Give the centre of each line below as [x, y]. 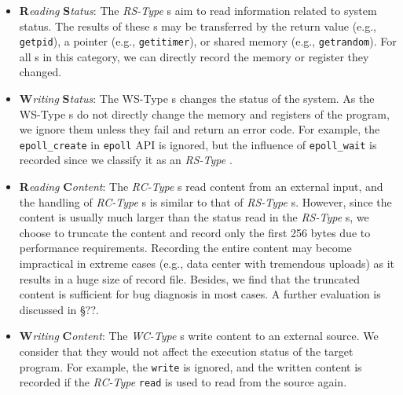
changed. [40, 72]
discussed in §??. [59, 309]
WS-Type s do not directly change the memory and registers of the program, [204, 113]
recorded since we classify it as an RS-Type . [126, 160]
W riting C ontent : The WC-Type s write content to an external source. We [199, 336]
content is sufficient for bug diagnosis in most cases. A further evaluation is [200, 294]
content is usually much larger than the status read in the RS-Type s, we [194, 217]
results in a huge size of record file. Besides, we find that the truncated [189, 278]
